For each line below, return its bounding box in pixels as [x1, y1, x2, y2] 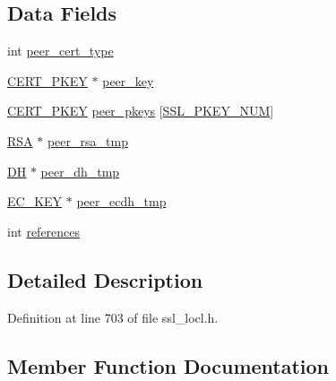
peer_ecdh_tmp [76, 192, 167, 211]
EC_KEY [7, 192, 63, 211]
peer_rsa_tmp [47, 131, 128, 150]
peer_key [102, 71, 154, 90]
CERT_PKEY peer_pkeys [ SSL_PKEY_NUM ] [7, 101, 274, 120]
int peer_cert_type [7, 41, 114, 60]
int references [7, 221, 81, 240]
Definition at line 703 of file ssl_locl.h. [7, 307, 219, 326]
